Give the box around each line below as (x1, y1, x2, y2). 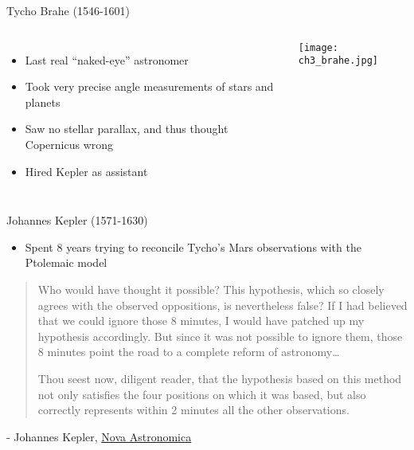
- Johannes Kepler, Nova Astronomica (6, 428, 192, 444)
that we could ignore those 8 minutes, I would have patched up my (37, 312, 365, 329)
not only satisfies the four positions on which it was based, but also (37, 385, 366, 402)
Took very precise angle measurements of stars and (25, 78, 274, 95)
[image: (298, 41, 338, 53)
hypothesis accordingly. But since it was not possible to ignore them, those (37, 327, 403, 344)
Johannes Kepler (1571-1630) (6, 212, 148, 229)
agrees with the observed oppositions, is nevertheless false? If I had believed (37, 296, 408, 313)
